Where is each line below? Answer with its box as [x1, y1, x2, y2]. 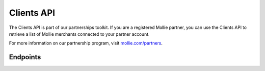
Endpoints [9, 53, 41, 61]
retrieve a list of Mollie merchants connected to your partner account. [9, 31, 150, 37]
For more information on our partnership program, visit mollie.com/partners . [9, 40, 163, 46]
